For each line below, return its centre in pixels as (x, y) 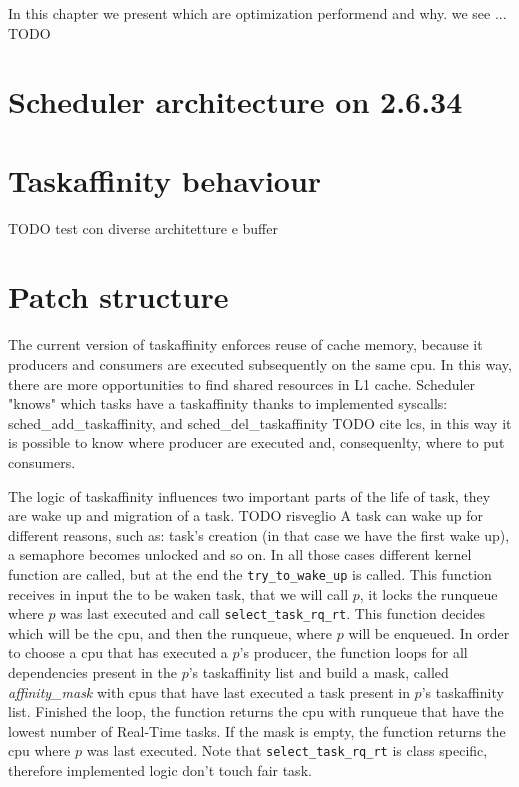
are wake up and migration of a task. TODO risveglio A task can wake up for (246, 515)
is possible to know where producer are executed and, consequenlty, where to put (256, 442)
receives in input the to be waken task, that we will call (178, 593)
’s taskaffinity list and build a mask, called (318, 672)
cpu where (39, 750)
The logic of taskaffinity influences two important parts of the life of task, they (249, 495)
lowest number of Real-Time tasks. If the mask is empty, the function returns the (257, 730)
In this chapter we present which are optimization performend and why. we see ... (257, 13)
